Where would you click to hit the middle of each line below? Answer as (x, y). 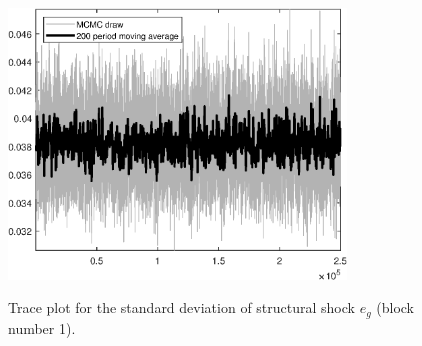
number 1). (42, 327)
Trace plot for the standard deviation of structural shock (181, 307)
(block (395, 307)
